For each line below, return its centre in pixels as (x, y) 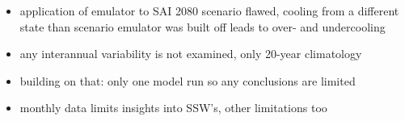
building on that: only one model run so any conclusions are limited (188, 80)
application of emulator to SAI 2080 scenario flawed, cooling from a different (209, 10)
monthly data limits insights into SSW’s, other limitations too (173, 108)
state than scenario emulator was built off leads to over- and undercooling (202, 26)
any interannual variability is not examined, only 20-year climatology (191, 54)
